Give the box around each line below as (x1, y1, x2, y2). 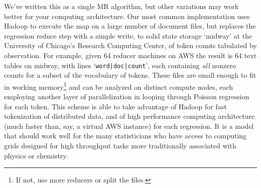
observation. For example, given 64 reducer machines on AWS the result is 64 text (4, 50, 257, 60)
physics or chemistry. (4, 150, 68, 160)
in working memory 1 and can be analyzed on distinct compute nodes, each (4, 80, 233, 92)
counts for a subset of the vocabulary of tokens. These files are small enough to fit (4, 70, 256, 80)
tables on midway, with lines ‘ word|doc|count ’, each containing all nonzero (4, 60, 236, 70)
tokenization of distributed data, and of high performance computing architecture (4, 111, 255, 121)
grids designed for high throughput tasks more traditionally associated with (4, 140, 236, 151)
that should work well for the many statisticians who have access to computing (4, 130, 247, 141)
